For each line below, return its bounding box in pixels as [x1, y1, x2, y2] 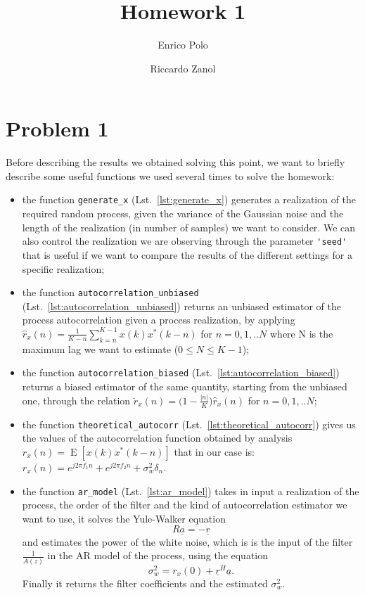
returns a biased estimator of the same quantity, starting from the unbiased [22, 379, 347, 394]
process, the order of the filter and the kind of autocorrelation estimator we [22, 497, 347, 512]
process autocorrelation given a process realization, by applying [22, 312, 295, 327]
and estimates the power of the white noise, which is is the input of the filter [22, 534, 353, 549]
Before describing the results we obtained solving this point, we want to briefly [6, 155, 345, 169]
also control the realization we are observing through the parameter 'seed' [22, 233, 347, 248]
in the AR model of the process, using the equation [47, 548, 269, 563]
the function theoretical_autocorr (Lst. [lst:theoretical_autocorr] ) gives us [22, 416, 356, 431]
